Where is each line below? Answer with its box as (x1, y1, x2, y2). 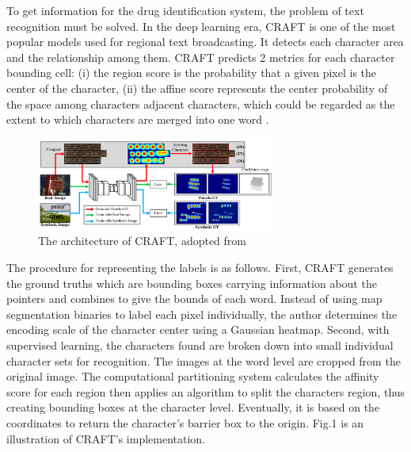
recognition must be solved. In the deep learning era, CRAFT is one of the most (6, 17, 396, 34)
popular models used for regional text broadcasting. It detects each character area (6, 33, 404, 50)
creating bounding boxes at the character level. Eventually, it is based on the (6, 399, 380, 416)
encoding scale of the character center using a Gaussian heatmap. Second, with (6, 321, 390, 338)
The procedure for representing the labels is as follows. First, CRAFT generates (6, 259, 394, 275)
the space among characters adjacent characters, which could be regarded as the (6, 95, 395, 112)
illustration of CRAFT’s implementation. (6, 430, 206, 446)
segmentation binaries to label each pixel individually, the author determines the (6, 305, 398, 322)
